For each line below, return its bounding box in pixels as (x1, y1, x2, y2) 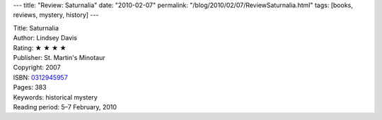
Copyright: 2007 (13, 64, 61, 72)
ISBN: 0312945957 (13, 73, 69, 81)
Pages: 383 (13, 83, 47, 92)
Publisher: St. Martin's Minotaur (13, 53, 105, 61)
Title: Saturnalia (13, 23, 59, 32)
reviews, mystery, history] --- (13, 11, 99, 19)
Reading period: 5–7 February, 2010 (13, 102, 117, 111)
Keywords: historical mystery (13, 92, 98, 102)
